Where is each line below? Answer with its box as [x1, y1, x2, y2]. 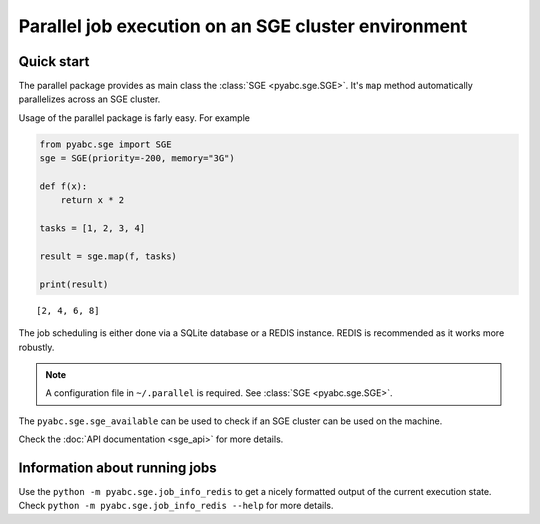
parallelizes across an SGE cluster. [18, 93, 161, 105]
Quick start [18, 53, 90, 70]
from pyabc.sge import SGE [39, 138, 172, 150]
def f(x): [39, 181, 88, 192]
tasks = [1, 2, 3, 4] [39, 223, 146, 234]
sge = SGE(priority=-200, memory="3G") [39, 153, 235, 164]
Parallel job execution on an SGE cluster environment [18, 15, 468, 37]
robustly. [18, 341, 55, 353]
